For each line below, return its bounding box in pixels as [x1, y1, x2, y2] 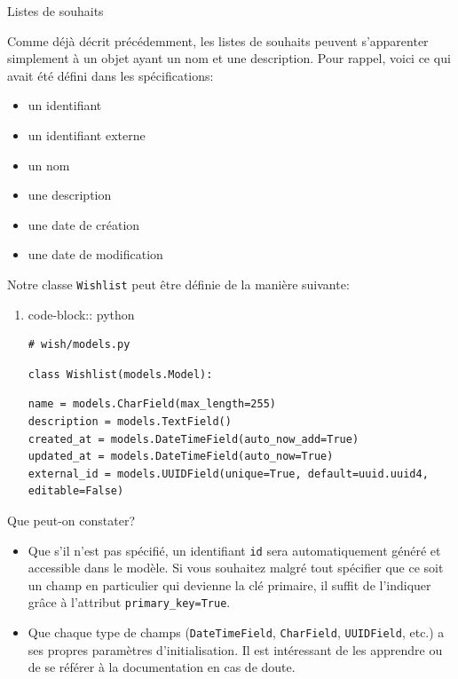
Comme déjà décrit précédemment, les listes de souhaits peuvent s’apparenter [7, 31, 429, 50]
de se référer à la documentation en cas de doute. [28, 658, 296, 676]
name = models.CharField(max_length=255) [28, 398, 276, 411]
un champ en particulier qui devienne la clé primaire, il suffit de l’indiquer [28, 575, 431, 594]
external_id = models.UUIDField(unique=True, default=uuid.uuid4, [28, 467, 429, 480]
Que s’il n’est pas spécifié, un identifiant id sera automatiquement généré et [28, 541, 441, 559]
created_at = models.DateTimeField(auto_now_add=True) [28, 432, 359, 446]
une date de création [28, 215, 140, 233]
